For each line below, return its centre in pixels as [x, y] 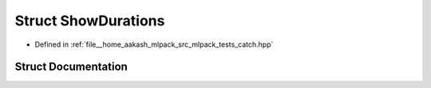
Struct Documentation [71, 67]
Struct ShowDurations [90, 21]
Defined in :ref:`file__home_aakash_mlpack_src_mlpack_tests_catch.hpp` [154, 44]
